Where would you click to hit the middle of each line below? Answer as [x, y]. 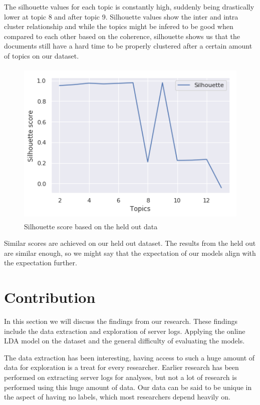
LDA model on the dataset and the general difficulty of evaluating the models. [124, 341]
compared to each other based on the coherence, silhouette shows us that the [122, 36]
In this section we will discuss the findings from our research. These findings [121, 321]
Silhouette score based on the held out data [91, 226]
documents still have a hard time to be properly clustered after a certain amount [128, 46]
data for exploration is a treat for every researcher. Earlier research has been [121, 367]
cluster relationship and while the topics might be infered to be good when [119, 26]
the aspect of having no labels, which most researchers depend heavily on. [117, 397]
